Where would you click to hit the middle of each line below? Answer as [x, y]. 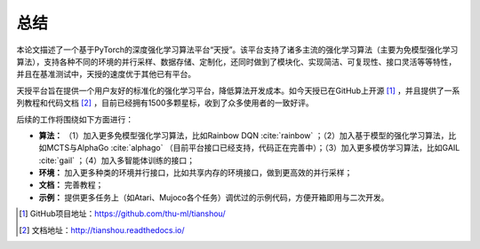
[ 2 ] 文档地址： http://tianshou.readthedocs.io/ [102, 230]
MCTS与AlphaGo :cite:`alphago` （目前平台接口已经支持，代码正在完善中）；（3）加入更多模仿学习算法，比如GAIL [253, 148]
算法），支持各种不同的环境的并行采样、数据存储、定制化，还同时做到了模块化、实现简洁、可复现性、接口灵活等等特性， [236, 61]
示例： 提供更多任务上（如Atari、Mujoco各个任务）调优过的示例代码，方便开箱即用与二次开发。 [214, 197]
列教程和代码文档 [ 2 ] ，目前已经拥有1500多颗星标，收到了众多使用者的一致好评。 [165, 103]
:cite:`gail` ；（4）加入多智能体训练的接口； [117, 160]
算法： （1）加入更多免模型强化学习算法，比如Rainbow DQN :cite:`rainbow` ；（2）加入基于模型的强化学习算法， [244, 135]
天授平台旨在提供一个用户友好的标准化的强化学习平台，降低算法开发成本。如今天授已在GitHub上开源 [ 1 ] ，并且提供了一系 [238, 90]
